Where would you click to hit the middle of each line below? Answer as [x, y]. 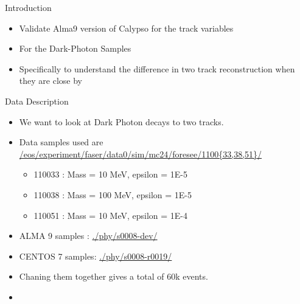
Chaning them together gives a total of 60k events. [113, 276]
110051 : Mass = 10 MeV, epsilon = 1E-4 [110, 215]
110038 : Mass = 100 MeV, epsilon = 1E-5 [113, 194]
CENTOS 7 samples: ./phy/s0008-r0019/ [96, 256]
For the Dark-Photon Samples [75, 48]
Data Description [37, 101]
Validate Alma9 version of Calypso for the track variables [126, 28]
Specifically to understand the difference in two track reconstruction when [157, 68]
